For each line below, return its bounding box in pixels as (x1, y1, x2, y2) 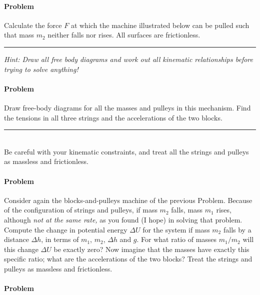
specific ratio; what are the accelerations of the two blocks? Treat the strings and (4, 253, 252, 264)
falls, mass (171, 204, 203, 215)
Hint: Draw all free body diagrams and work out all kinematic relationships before (4, 53, 253, 64)
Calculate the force (4, 19, 62, 30)
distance (4, 234, 29, 244)
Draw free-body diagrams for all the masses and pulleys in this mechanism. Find (4, 102, 251, 112)
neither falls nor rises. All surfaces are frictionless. (47, 29, 200, 40)
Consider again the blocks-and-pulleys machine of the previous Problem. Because (4, 194, 252, 205)
